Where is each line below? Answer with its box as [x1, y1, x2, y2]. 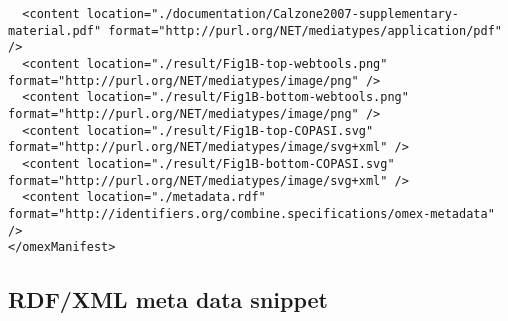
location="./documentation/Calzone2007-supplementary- [86, 7, 460, 21]
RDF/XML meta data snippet [8, 284, 328, 315]
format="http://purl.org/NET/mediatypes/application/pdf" [108, 23, 502, 38]
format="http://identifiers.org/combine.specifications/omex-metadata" [8, 206, 495, 221]
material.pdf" [8, 23, 102, 38]
